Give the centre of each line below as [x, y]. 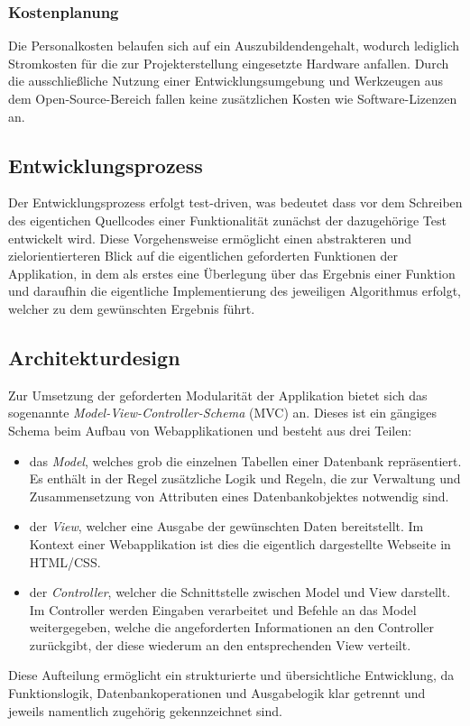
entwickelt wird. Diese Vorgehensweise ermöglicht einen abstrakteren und [210, 238]
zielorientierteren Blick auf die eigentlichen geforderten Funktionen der [203, 256]
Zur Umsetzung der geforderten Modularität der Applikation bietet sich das [218, 395]
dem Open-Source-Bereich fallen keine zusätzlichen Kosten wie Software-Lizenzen [233, 98]
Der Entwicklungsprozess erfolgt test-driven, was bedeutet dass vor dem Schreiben [235, 202]
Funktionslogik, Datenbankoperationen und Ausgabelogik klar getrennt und [217, 693]
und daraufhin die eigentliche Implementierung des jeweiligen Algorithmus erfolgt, [235, 291]
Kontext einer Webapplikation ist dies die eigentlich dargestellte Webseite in [240, 543]
